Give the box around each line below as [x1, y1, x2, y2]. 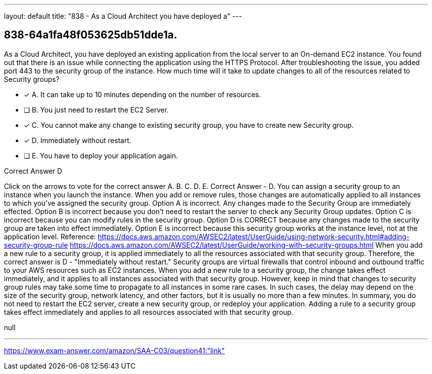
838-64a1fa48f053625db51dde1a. [4, 29, 178, 41]
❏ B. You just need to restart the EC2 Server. [24, 105, 169, 114]
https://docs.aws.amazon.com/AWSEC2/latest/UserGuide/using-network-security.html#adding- [98, 232, 410, 241]
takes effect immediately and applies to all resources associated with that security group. [4, 307, 293, 316]
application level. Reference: [4, 232, 96, 241]
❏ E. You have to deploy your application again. [24, 151, 178, 160]
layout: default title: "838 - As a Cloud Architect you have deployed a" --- [4, 12, 242, 20]
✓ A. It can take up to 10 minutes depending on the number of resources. [24, 90, 261, 99]
